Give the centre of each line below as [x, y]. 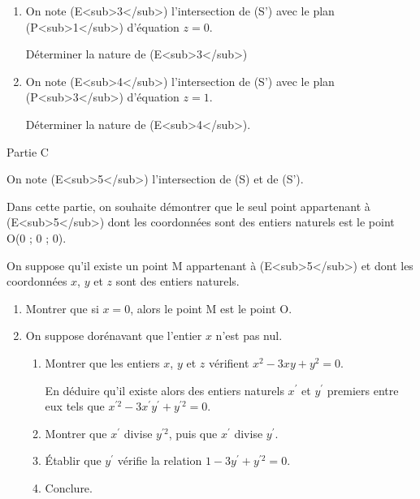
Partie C [28, 151]
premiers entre [363, 390]
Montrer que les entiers [102, 362]
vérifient [229, 362]
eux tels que [75, 406]
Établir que [73, 460]
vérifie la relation [160, 460]
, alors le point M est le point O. [211, 308]
